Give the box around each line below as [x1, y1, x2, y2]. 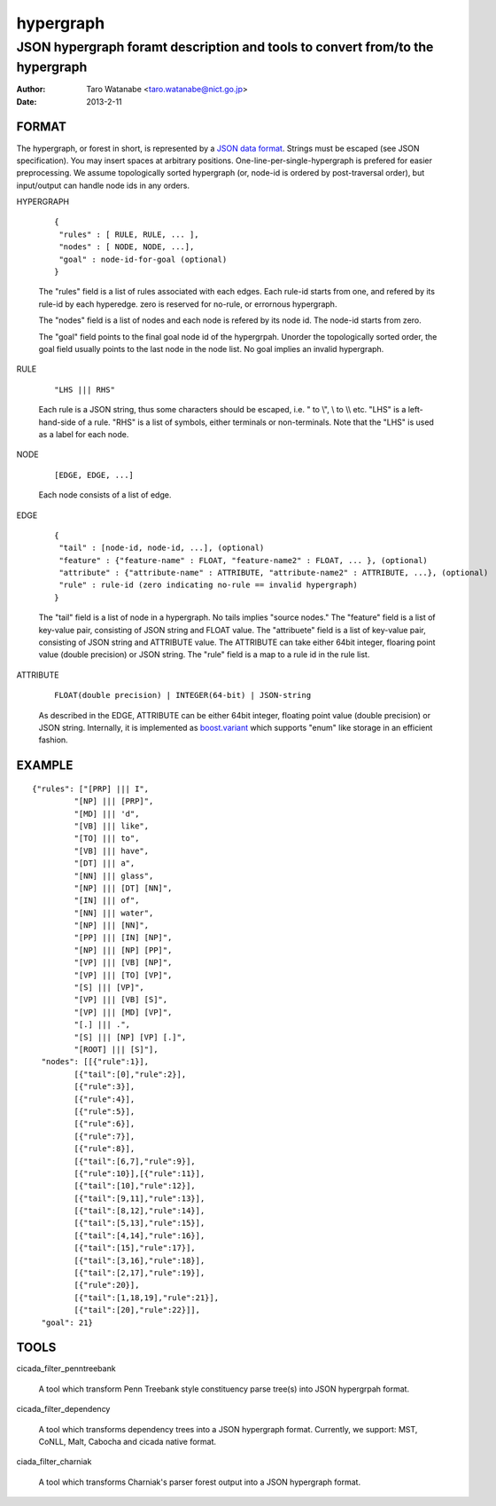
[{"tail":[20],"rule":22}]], [74, 1305, 201, 1315]
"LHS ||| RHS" [54, 384, 115, 395]
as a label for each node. [38, 428, 129, 439]
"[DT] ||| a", [74, 859, 136, 868]
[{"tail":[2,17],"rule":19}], [74, 1268, 205, 1278]
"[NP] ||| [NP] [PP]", [74, 945, 173, 955]
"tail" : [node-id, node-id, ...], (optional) [58, 543, 265, 553]
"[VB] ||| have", [74, 845, 150, 856]
